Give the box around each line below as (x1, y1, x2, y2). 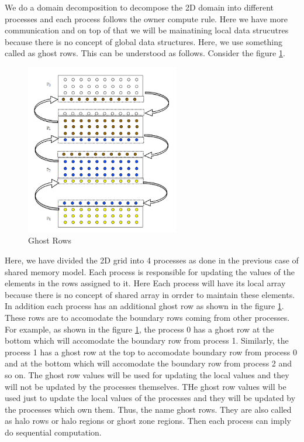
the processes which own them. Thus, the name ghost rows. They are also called (5, 403, 292, 415)
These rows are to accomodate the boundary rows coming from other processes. (5, 311, 290, 323)
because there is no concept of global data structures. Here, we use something (5, 35, 283, 47)
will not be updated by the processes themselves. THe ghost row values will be (5, 380, 286, 392)
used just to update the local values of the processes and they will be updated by (5, 392, 296, 404)
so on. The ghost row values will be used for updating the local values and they (5, 368, 289, 381)
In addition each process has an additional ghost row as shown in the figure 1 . (5, 300, 284, 312)
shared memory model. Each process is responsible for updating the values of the (5, 265, 295, 277)
